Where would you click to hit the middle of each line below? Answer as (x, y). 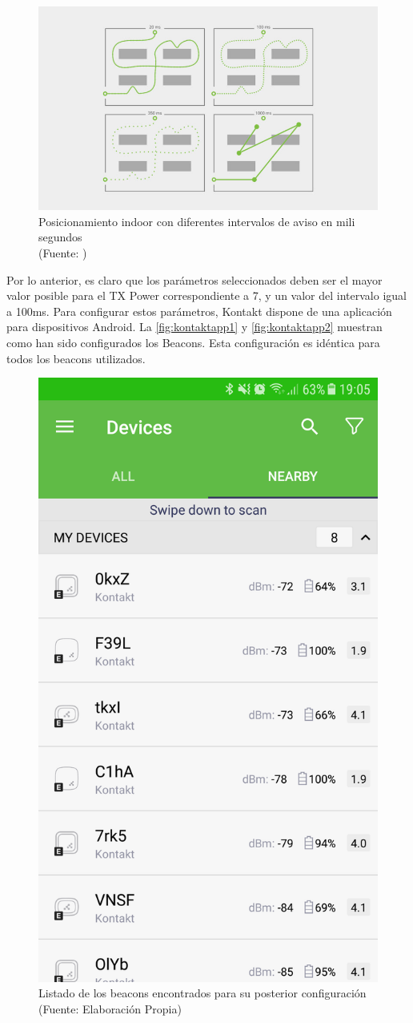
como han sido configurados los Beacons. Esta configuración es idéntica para (193, 342)
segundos (60, 237)
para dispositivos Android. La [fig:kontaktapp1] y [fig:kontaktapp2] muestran (194, 327)
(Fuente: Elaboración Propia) (110, 1009)
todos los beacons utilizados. (76, 358)
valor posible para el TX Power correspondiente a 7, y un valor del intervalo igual (206, 295)
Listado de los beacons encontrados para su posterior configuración (202, 993)
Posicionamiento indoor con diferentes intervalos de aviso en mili (197, 221)
